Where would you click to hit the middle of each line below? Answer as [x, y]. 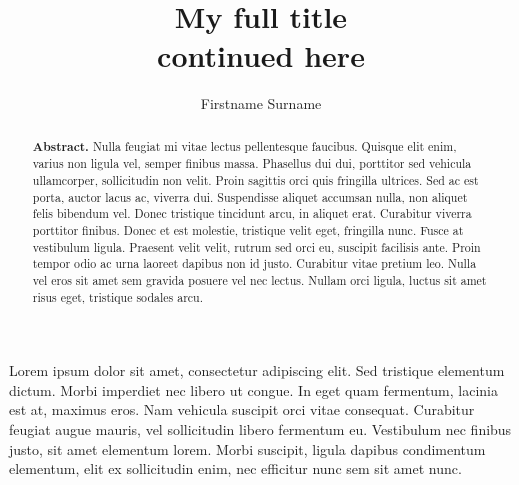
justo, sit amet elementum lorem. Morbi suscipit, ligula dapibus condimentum [247, 448]
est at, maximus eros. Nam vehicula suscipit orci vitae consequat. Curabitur [242, 409]
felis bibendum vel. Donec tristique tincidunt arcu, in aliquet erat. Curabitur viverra [252, 213]
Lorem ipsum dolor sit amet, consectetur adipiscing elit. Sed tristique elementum [257, 370]
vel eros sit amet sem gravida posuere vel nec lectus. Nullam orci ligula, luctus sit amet [259, 279]
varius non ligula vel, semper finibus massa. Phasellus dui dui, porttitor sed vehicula [252, 163]
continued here [261, 55]
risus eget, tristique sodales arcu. [117, 296]
